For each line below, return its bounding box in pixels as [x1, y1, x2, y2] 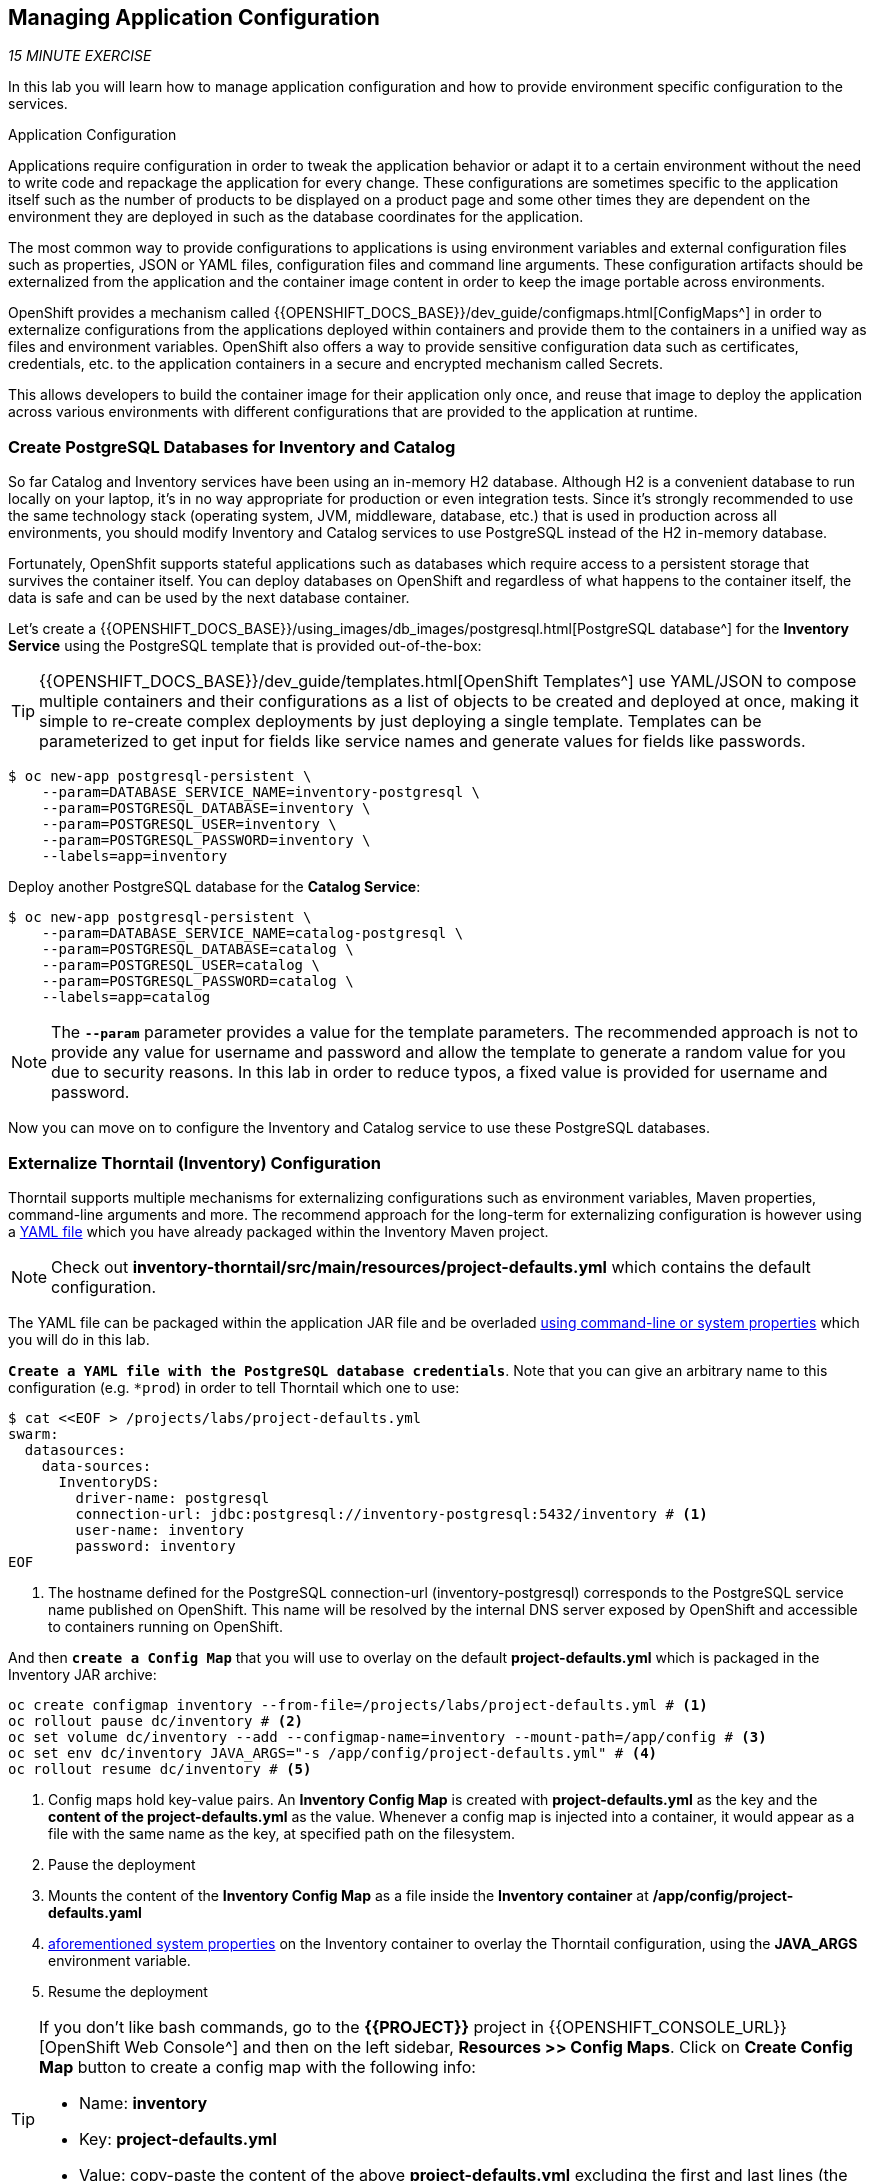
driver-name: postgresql [75, 1489, 270, 1506]
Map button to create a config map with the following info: [39, 2056, 476, 2077]
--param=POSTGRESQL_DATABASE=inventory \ [41, 800, 371, 817]
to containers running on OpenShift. [48, 1617, 283, 1635]
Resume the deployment [48, 1982, 208, 2000]
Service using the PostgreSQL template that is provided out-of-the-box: [8, 637, 482, 655]
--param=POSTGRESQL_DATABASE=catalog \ [41, 941, 354, 958]
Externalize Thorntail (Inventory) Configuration [8, 1152, 381, 1173]
